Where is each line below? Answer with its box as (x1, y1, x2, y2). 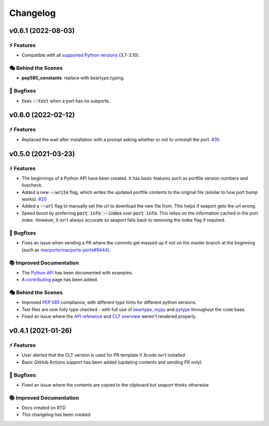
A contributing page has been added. (21, 277, 98, 283)
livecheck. (21, 182, 43, 188)
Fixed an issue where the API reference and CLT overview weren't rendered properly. (21, 313, 197, 319)
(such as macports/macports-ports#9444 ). (21, 247, 111, 253)
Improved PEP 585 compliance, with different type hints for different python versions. (21, 299, 197, 305)
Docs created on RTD (21, 405, 66, 411)
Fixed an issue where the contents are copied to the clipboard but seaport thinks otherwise (21, 382, 209, 388)
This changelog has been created (21, 412, 91, 418)
